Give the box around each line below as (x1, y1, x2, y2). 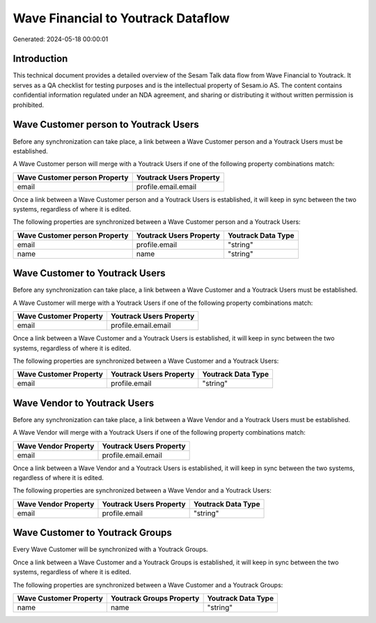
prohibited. (13, 100, 45, 109)
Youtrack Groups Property (110, 593, 200, 603)
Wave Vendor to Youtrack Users (13, 397, 155, 409)
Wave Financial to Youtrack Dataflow (13, 10, 230, 26)
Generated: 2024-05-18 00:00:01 (13, 35, 109, 43)
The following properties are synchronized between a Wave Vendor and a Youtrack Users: (13, 486, 272, 495)
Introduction (13, 53, 68, 65)
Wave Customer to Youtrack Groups (13, 527, 172, 539)
